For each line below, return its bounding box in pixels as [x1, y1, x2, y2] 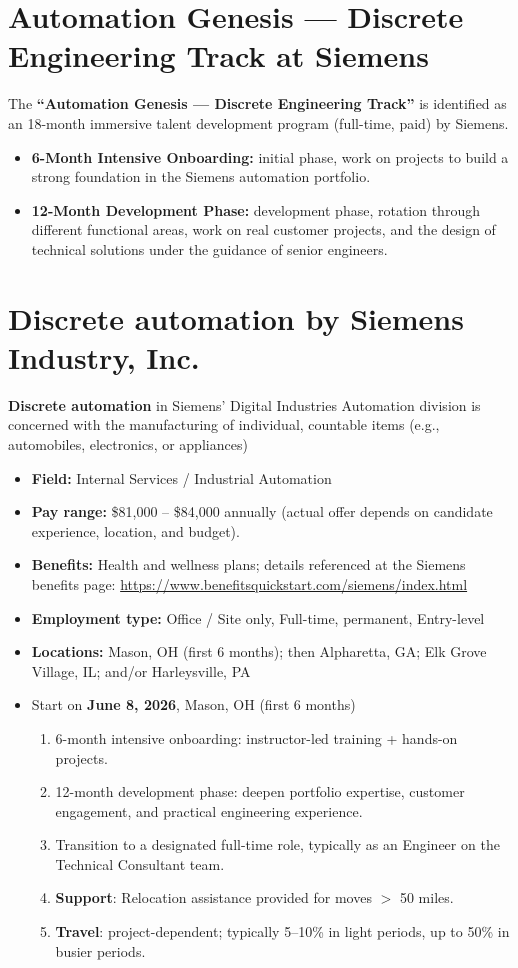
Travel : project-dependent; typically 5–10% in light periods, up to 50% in [55, 921, 510, 942]
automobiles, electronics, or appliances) [8, 433, 248, 454]
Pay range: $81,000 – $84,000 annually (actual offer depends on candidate [31, 501, 493, 522]
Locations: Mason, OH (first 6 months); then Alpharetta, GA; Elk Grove [31, 641, 487, 662]
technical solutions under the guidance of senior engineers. [31, 238, 388, 259]
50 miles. [399, 887, 454, 908]
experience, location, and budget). [31, 520, 240, 541]
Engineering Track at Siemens [8, 35, 429, 76]
